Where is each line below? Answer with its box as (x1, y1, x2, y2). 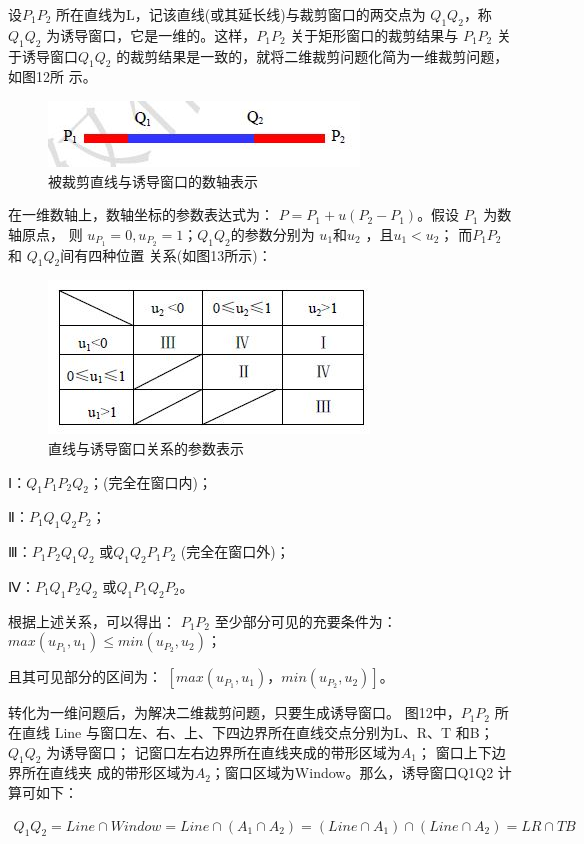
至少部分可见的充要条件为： (214, 610, 397, 631)
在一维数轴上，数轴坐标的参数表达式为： (8, 204, 274, 225)
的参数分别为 (230, 223, 315, 244)
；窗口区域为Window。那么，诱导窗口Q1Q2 (210, 762, 494, 783)
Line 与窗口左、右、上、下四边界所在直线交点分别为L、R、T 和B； (54, 721, 494, 742)
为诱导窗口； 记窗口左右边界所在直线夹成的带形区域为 (46, 741, 401, 762)
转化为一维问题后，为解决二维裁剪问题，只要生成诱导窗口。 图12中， (8, 702, 461, 723)
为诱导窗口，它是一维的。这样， (46, 24, 257, 45)
